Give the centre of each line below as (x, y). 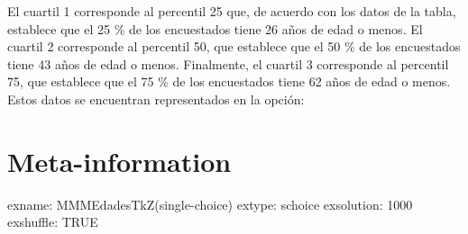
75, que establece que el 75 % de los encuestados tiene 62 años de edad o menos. (229, 81)
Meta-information (119, 161)
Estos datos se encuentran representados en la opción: (156, 99)
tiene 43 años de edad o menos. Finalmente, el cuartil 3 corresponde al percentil (228, 63)
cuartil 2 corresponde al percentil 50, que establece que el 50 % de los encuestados (234, 46)
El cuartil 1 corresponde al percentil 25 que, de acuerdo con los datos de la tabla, (232, 11)
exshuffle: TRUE (53, 222)
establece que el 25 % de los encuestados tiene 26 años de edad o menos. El (215, 28)
